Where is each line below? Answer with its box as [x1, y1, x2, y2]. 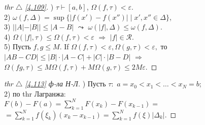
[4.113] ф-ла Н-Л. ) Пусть [25, 78, 106, 89]
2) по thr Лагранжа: [4, 88, 66, 99]
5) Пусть [4, 41, 31, 52]
